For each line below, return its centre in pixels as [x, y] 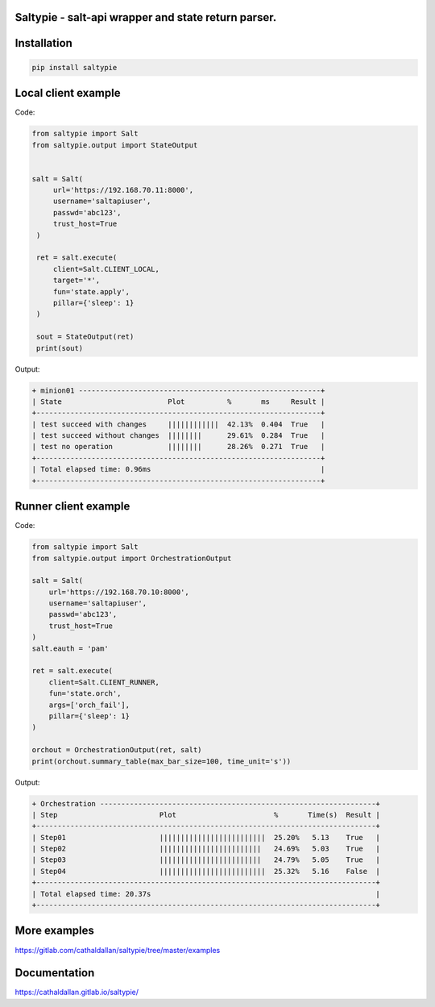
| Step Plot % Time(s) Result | [206, 815]
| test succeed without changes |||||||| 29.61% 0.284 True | [178, 436]
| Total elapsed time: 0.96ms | [178, 469]
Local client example [68, 93]
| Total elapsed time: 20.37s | [206, 894]
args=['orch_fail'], [89, 705]
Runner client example [72, 507]
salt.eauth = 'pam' [70, 648]
